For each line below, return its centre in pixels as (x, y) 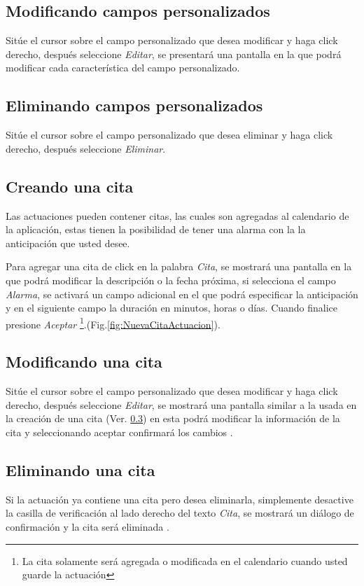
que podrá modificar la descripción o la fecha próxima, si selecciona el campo (171, 280)
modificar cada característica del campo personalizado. (123, 68)
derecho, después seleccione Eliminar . (86, 148)
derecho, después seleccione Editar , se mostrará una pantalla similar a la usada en (181, 404)
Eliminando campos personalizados (134, 105)
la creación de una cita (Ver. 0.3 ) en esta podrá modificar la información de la (173, 418)
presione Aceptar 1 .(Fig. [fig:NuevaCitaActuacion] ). (113, 323)
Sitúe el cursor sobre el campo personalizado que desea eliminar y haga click (169, 135)
